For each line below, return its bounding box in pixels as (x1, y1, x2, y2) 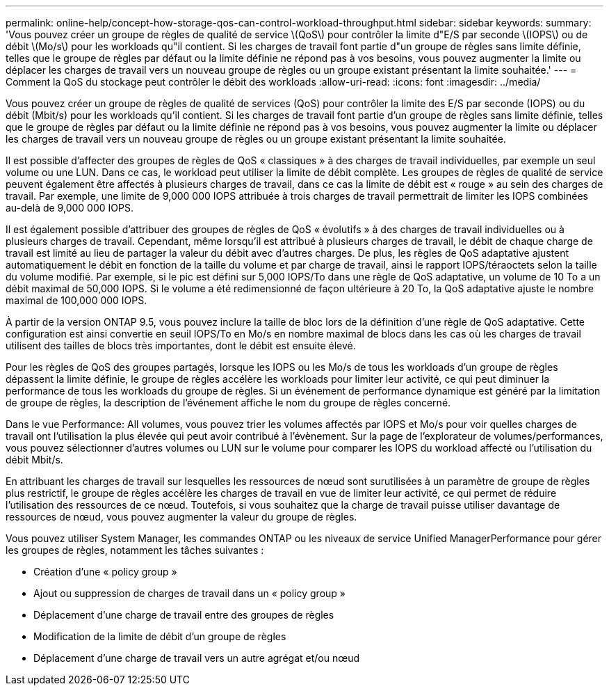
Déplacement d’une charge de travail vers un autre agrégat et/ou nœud (33, 652, 360, 664)
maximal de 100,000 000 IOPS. (6, 294, 147, 306)
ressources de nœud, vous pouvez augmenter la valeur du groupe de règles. (6, 511, 357, 523)
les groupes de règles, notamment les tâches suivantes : (6, 544, 264, 556)
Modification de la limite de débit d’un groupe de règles (33, 630, 286, 642)
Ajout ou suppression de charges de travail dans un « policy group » (33, 587, 346, 599)
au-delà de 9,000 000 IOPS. (6, 202, 133, 214)
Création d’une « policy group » (33, 566, 177, 578)
